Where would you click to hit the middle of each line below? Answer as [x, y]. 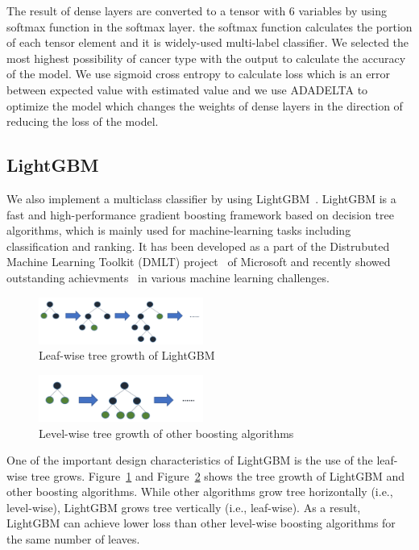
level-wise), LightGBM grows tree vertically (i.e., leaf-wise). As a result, [184, 507]
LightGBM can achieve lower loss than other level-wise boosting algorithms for [201, 523]
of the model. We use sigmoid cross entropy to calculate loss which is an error [198, 74]
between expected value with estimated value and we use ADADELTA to [187, 89]
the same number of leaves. [73, 539]
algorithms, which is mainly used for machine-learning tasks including [179, 230]
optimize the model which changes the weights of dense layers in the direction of [205, 105]
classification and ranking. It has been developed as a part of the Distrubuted [198, 246]
